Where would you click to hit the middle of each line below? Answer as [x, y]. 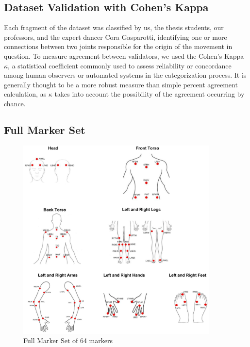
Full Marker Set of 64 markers [68, 340]
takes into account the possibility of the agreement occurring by [150, 94]
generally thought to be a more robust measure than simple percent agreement [121, 84]
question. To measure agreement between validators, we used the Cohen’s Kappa [124, 56]
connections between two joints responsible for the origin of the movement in [118, 46]
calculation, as [25, 94]
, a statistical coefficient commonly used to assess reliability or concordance [120, 65]
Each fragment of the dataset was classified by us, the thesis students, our [114, 27]
